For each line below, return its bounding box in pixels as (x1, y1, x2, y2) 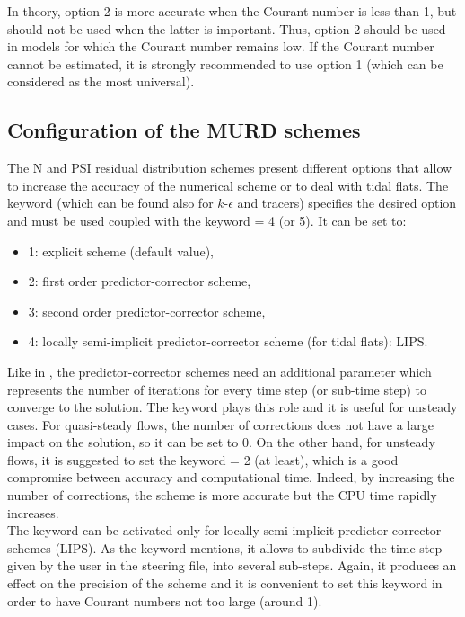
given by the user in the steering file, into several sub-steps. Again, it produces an (7, 556, 457, 575)
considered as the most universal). (7, 72, 195, 91)
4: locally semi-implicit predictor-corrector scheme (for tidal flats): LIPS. (28, 332, 428, 351)
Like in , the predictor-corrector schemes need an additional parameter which (7, 362, 432, 380)
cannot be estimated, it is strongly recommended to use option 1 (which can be (7, 54, 443, 73)
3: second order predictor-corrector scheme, (28, 301, 266, 320)
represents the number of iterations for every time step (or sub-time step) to (7, 380, 426, 398)
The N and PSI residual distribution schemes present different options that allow (7, 158, 452, 177)
